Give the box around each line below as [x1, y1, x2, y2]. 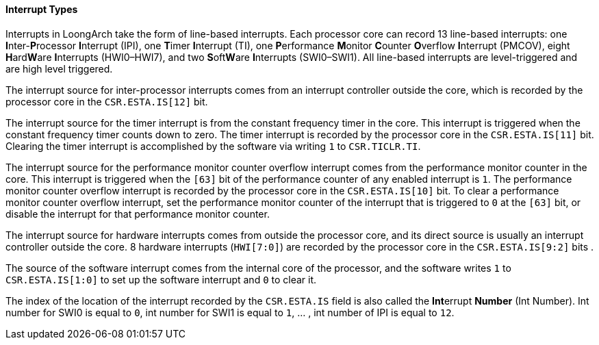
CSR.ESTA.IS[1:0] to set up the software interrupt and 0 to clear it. [5, 273, 317, 285]
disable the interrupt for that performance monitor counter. [5, 207, 270, 220]
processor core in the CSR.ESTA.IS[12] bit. [5, 95, 208, 107]
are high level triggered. [5, 62, 113, 75]
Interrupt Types [5, 3, 78, 15]
